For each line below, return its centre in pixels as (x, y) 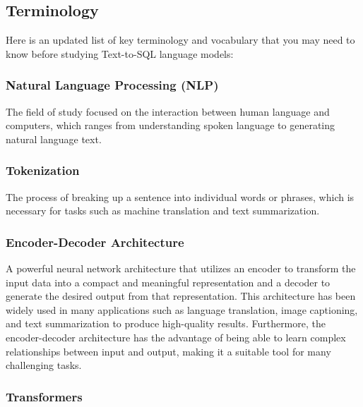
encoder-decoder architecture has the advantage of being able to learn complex (176, 337)
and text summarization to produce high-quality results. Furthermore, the (166, 323)
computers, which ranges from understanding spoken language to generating (171, 125)
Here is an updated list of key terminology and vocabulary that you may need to (180, 40)
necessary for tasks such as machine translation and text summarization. (163, 211)
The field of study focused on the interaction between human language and (168, 111)
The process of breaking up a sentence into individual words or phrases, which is (180, 196)
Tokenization (43, 170)
